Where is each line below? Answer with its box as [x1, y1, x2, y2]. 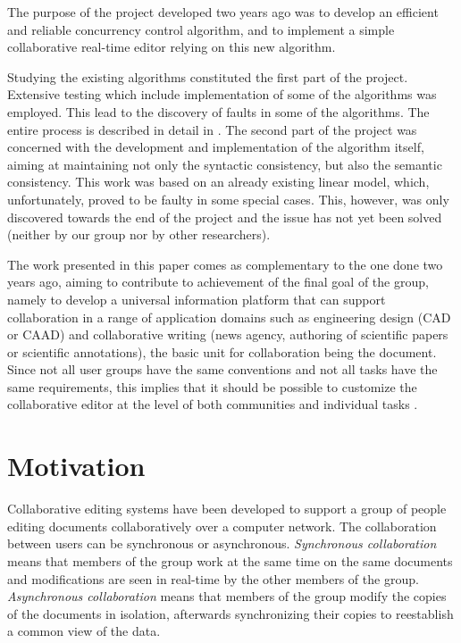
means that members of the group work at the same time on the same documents [7, 551, 453, 570]
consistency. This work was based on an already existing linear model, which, [7, 172, 430, 191]
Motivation [7, 447, 146, 484]
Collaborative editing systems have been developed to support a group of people [7, 499, 447, 518]
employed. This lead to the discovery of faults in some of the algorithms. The [7, 102, 430, 121]
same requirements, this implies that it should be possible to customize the [7, 377, 417, 396]
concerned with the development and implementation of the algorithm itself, [7, 138, 424, 156]
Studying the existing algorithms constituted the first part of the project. [7, 67, 408, 86]
